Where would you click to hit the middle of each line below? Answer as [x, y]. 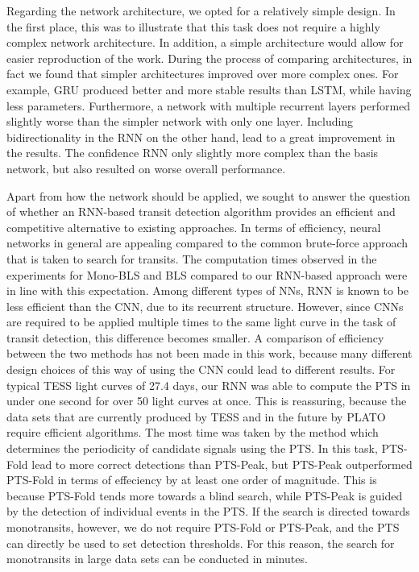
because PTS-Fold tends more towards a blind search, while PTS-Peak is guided [205, 495]
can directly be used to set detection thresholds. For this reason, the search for [201, 543]
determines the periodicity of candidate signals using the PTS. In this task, [192, 448]
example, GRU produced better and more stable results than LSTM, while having [209, 89]
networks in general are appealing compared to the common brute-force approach [207, 243]
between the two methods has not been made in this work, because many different [209, 353]
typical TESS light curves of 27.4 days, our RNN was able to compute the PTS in [209, 385]
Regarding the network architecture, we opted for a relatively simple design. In [201, 10]
